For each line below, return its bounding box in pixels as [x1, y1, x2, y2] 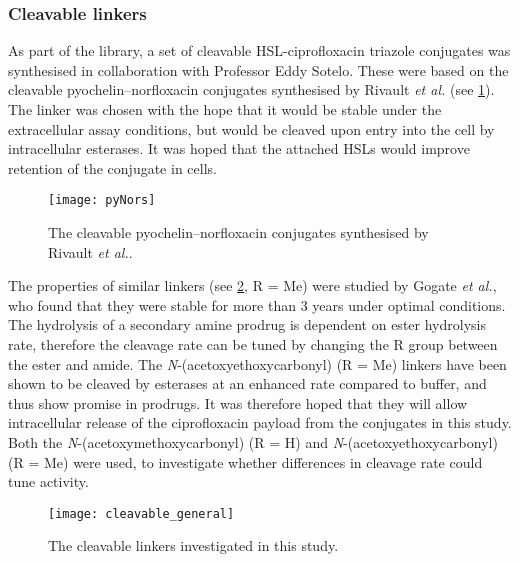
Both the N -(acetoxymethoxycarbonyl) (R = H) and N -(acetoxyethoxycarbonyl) [8, 431, 498, 452]
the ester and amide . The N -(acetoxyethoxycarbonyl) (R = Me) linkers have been [8, 353, 507, 374]
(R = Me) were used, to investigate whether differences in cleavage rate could [8, 451, 483, 472]
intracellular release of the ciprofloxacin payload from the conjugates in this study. [8, 412, 512, 433]
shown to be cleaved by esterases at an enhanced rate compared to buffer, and [8, 373, 487, 394]
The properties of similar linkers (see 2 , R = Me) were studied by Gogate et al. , [8, 275, 497, 296]
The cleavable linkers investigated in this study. [48, 535, 339, 556]
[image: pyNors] [48, 193, 156, 208]
